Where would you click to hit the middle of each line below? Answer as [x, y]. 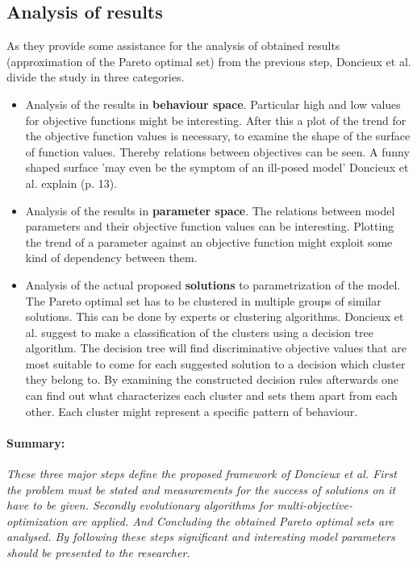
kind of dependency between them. [111, 258]
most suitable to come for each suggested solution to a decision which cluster [215, 363]
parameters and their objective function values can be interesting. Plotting [210, 226]
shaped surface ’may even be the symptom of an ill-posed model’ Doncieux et [217, 167]
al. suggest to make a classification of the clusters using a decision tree [199, 332]
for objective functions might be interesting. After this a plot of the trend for [216, 120]
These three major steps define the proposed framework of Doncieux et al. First [202, 474]
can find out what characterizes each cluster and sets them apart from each [211, 395]
